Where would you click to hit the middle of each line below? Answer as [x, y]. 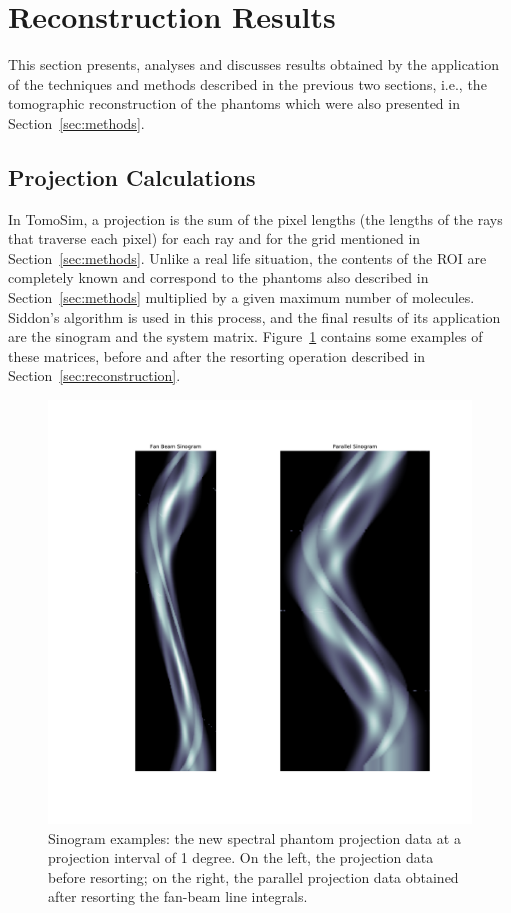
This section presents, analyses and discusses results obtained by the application [253, 64]
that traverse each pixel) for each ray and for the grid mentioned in [214, 238]
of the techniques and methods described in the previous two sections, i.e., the [247, 83]
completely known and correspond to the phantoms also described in [218, 277]
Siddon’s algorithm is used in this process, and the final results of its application [254, 316]
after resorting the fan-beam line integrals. [178, 896]
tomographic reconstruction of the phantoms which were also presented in [234, 103]
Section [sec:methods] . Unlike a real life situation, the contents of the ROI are [247, 257]
